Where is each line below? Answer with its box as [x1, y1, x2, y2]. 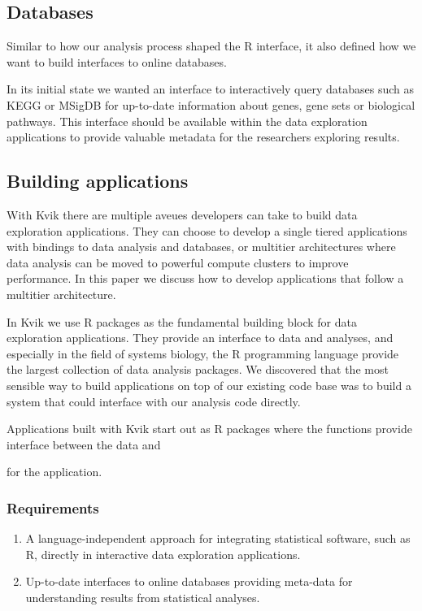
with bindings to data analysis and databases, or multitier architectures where [7, 238, 396, 255]
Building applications [7, 168, 189, 193]
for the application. [7, 463, 102, 480]
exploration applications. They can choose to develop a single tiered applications [7, 222, 407, 239]
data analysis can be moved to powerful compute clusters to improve [7, 253, 349, 271]
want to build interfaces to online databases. [7, 53, 227, 70]
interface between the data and [7, 435, 161, 453]
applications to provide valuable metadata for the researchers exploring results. [7, 128, 400, 145]
